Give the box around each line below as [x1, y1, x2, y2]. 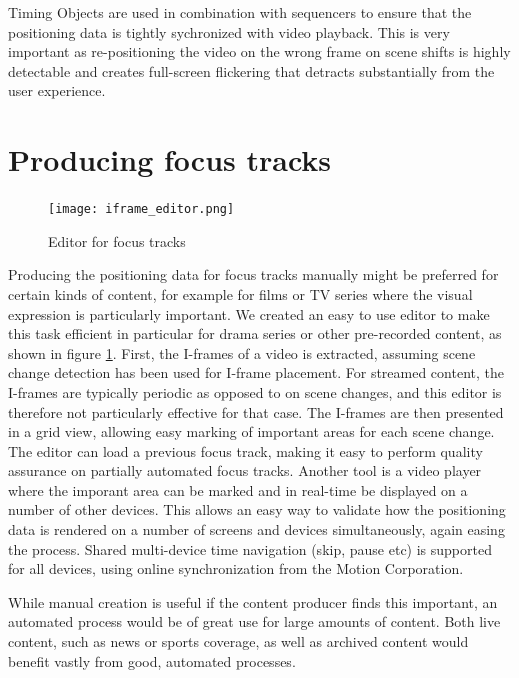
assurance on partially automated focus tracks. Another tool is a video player [8, 460, 482, 481]
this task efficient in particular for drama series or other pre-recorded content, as [8, 323, 502, 344]
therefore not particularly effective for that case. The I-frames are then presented [8, 401, 504, 422]
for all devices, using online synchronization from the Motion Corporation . [8, 558, 464, 579]
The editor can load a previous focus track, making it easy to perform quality [8, 440, 483, 461]
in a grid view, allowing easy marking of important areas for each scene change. [8, 421, 495, 442]
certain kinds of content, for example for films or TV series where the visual [8, 283, 473, 304]
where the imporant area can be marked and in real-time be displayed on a [8, 479, 468, 500]
